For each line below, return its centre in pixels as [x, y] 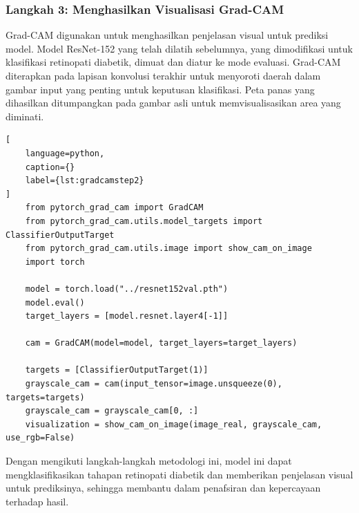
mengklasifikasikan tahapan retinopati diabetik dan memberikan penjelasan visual [179, 474]
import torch [55, 262]
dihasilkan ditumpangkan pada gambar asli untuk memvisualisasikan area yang [173, 103]
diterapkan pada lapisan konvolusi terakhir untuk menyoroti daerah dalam [163, 75]
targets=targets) [45, 397]
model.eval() [55, 302]
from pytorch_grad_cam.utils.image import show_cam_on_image [168, 249]
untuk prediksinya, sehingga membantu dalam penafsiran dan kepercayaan [163, 488]
